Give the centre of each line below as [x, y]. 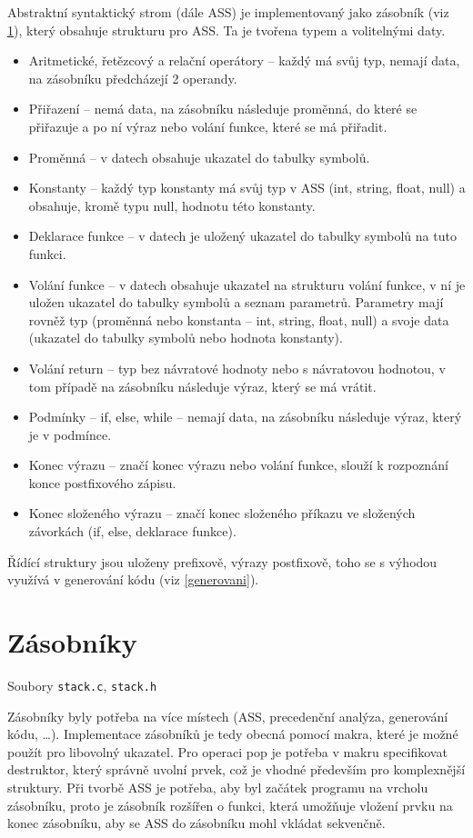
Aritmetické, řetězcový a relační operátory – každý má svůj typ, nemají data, [244, 60]
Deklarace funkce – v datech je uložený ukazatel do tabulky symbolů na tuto [242, 236]
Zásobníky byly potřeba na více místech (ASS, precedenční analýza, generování [228, 716]
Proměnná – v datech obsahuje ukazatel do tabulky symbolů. [199, 157]
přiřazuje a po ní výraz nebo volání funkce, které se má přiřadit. [208, 126]
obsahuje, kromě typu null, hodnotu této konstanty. [172, 205]
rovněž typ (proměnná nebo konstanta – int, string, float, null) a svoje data [239, 319]
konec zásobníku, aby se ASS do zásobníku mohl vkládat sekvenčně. [196, 823]
